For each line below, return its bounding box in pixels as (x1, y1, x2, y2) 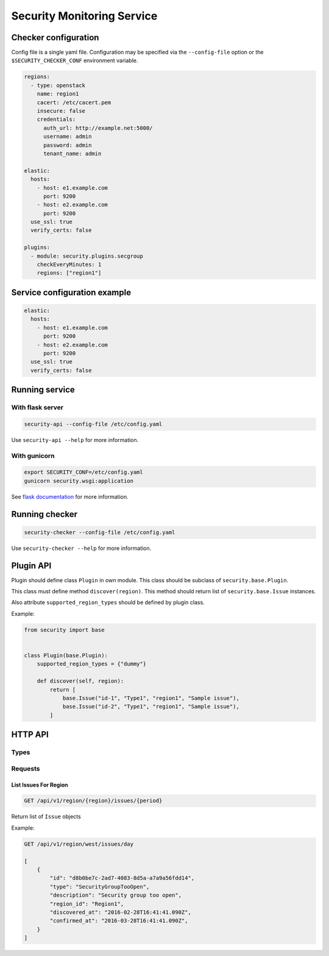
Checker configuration (11, 32, 99, 43)
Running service (11, 385, 76, 395)
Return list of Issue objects (11, 813, 82, 820)
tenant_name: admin (43, 150, 102, 157)
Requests (11, 764, 40, 772)
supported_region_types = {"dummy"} (37, 660, 146, 668)
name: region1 (37, 90, 79, 98)
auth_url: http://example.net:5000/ (43, 124, 153, 131)
